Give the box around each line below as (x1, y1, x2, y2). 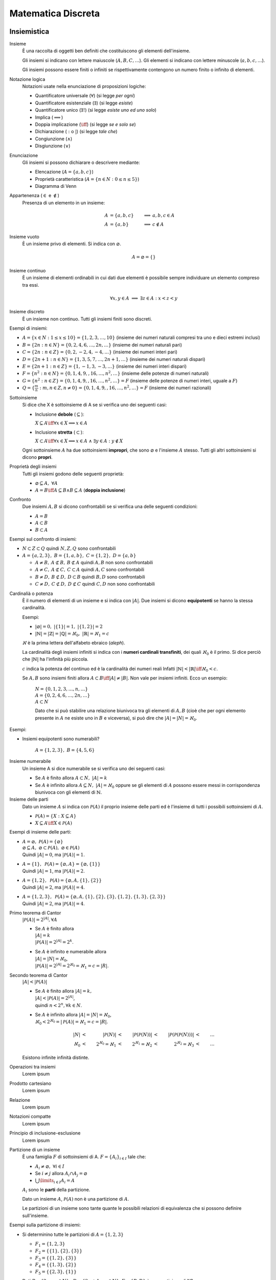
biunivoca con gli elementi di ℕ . (35, 789, 102, 795)
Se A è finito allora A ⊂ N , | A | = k (35, 775, 107, 781)
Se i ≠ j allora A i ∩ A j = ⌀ (35, 1170, 88, 1178)
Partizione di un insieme (9, 1147, 60, 1153)
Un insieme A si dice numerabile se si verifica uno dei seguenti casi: (22, 765, 166, 772)
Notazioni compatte (9, 1114, 51, 1120)
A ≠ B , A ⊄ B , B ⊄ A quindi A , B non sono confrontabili (35, 560, 153, 566)
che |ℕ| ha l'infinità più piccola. (22, 656, 89, 663)
